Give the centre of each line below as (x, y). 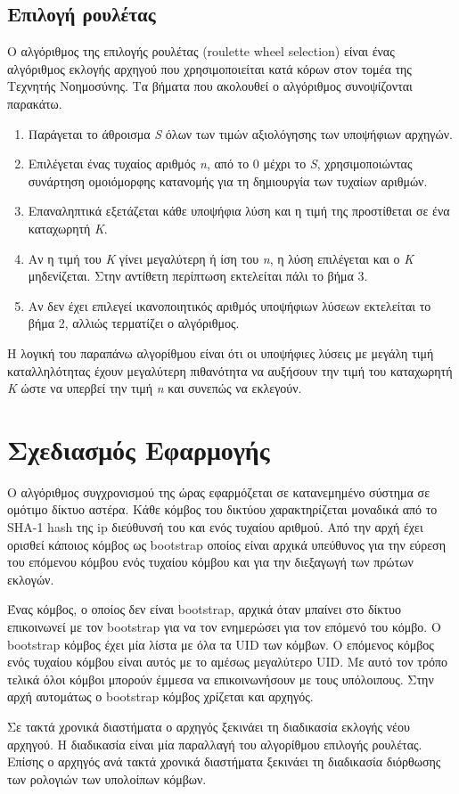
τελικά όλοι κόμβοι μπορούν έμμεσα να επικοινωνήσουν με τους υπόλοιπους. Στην (221, 679)
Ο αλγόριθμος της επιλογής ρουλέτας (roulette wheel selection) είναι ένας (201, 51)
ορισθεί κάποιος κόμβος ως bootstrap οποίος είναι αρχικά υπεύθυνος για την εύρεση (226, 544)
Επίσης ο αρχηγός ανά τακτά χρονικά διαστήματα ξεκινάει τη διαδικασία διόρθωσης (224, 761)
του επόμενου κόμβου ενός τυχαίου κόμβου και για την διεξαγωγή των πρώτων (210, 562)
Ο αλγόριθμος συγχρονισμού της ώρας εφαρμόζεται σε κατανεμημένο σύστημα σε (219, 491)
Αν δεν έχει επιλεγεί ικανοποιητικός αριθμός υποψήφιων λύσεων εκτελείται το (229, 305)
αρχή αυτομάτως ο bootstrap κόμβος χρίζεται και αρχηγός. (160, 696)
